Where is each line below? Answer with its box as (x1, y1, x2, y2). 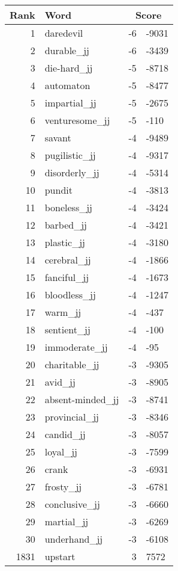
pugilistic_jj (44, 148, 96, 162)
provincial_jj (44, 410, 99, 424)
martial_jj (44, 514, 89, 528)
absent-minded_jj (44, 392, 119, 406)
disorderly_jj (44, 165, 99, 179)
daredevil (44, 26, 83, 40)
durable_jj (44, 43, 90, 57)
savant (44, 131, 71, 144)
